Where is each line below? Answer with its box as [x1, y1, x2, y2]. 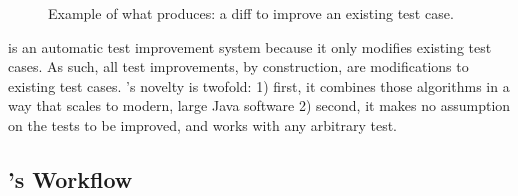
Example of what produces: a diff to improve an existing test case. [48, 3, 454, 23]
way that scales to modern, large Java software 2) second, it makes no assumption [8, 95, 511, 116]
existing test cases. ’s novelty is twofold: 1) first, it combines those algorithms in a [8, 75, 510, 96]
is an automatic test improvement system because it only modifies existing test [8, 36, 492, 57]
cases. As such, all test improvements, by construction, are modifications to [8, 56, 469, 77]
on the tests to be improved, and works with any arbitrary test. [8, 114, 398, 135]
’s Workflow [8, 163, 133, 194]
